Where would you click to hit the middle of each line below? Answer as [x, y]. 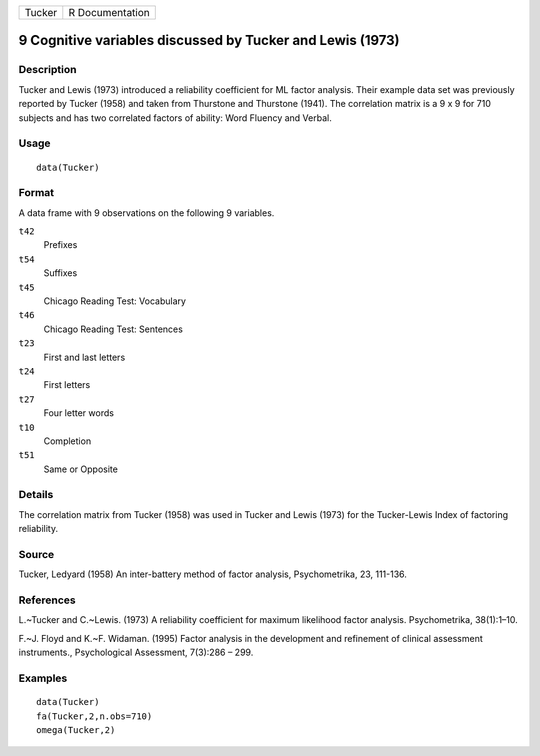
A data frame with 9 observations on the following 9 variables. [146, 212]
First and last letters [84, 357]
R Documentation [109, 12]
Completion [67, 441]
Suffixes [60, 273]
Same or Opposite [81, 469]
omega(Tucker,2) [76, 730]
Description [47, 70]
